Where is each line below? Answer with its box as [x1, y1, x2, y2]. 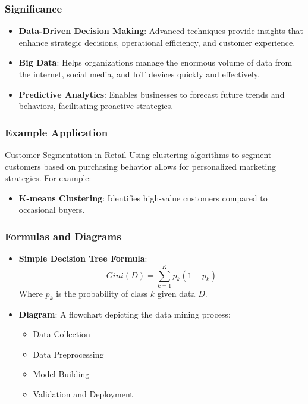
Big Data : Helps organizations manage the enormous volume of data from [18, 56, 293, 69]
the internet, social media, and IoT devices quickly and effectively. [18, 68, 260, 80]
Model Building [33, 368, 90, 380]
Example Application [5, 125, 108, 139]
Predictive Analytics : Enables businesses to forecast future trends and [18, 88, 285, 100]
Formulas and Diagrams [5, 228, 121, 243]
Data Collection [33, 328, 90, 340]
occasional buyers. [18, 203, 85, 216]
